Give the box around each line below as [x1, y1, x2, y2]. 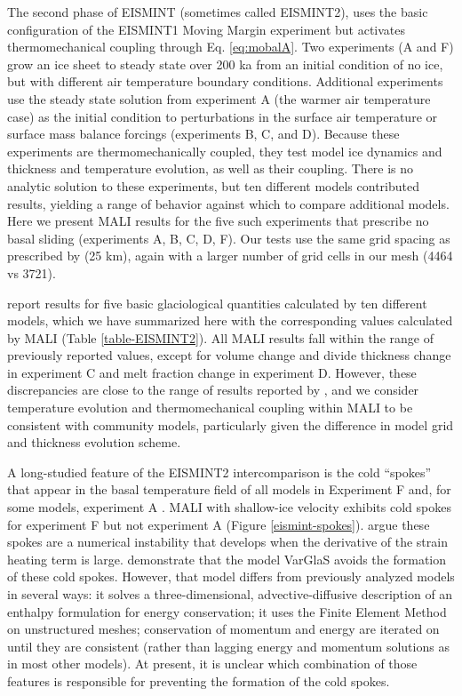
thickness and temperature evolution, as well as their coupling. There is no [7, 159, 414, 178]
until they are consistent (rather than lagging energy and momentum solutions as [7, 636, 450, 655]
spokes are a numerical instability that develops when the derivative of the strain [7, 532, 448, 551]
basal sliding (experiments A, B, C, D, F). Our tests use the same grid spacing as [7, 228, 450, 247]
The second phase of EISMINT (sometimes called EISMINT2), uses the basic [7, 3, 428, 20]
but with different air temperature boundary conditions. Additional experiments [7, 72, 443, 91]
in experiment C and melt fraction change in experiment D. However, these [7, 363, 417, 381]
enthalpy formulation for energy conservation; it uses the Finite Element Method [7, 602, 447, 620]
